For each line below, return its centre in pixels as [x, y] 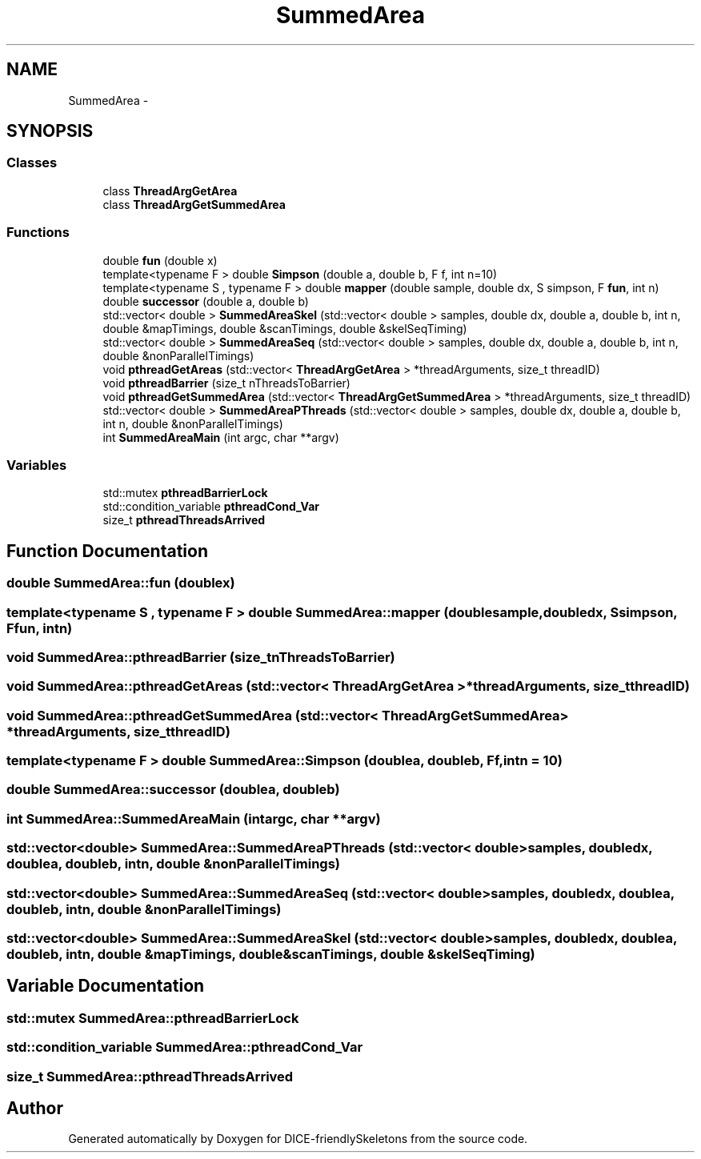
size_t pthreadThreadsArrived [184, 520]
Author [35, 1108]
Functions [38, 233]
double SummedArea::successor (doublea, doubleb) [173, 790]
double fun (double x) [160, 260]
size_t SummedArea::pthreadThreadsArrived [150, 1076]
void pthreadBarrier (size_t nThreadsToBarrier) [226, 383]
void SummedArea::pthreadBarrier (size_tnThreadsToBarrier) [201, 657]
